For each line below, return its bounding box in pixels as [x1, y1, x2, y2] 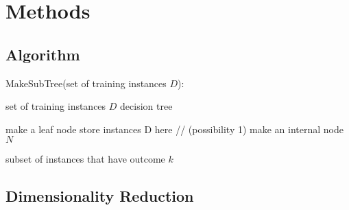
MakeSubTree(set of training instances [5, 75, 167, 90]
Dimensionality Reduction [5, 185, 194, 207]
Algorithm [5, 43, 80, 65]
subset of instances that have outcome [5, 152, 165, 166]
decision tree [120, 99, 173, 113]
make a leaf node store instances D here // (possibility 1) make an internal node [5, 121, 344, 136]
